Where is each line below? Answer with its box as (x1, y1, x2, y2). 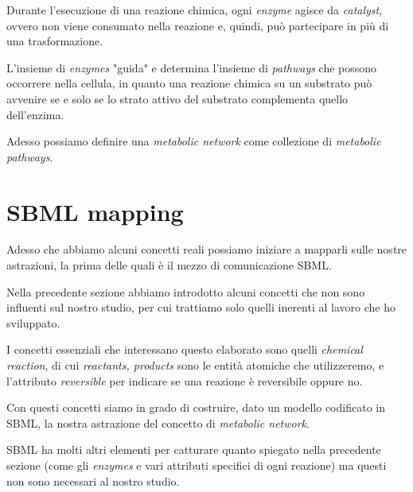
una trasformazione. (6, 33, 103, 49)
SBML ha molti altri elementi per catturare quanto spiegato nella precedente (6, 441, 381, 458)
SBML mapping (6, 195, 184, 227)
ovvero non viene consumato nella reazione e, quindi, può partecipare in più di (6, 17, 389, 33)
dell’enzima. (6, 106, 64, 122)
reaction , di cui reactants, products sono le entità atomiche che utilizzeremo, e (6, 357, 384, 374)
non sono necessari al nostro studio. (6, 472, 180, 489)
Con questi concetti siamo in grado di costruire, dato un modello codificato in (6, 399, 385, 416)
